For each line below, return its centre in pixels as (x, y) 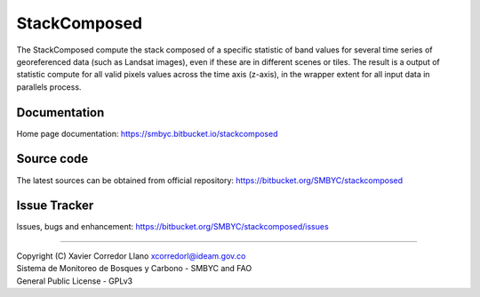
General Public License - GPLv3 (75, 281)
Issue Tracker (55, 206)
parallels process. (49, 87)
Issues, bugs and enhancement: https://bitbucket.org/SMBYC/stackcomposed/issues (172, 227)
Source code (52, 159)
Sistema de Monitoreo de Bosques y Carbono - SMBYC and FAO (134, 269)
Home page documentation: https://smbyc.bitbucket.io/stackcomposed (147, 133)
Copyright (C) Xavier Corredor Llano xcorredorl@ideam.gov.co (131, 256)
